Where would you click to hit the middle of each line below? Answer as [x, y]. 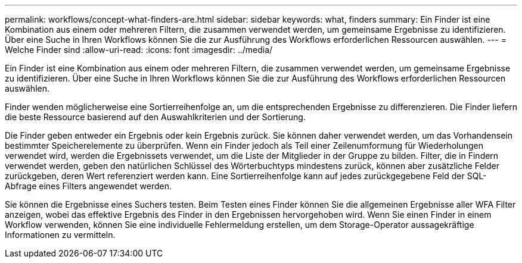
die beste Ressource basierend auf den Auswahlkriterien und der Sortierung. [155, 117]
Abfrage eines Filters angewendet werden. [88, 186]
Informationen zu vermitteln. [60, 235]
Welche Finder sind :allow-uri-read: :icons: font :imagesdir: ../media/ [139, 50]
